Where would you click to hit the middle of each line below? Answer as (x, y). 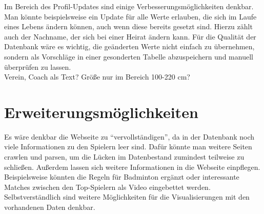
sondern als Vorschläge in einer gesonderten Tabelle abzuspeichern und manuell (129, 56)
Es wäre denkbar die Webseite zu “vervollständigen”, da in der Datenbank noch (129, 136)
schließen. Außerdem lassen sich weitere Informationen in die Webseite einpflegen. (132, 167)
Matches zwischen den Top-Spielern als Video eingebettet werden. (107, 187)
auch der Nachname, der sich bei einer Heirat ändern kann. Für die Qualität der (130, 36)
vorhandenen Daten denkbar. (50, 207)
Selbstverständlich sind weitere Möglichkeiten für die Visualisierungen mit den (127, 197)
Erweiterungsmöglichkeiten (101, 112)
